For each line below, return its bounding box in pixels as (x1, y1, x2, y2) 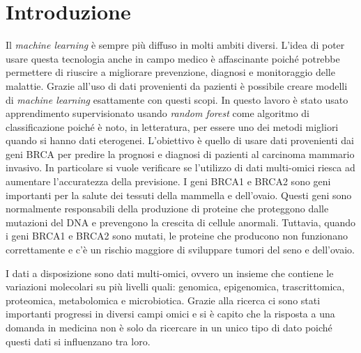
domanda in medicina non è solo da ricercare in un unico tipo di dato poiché (6, 320, 332, 334)
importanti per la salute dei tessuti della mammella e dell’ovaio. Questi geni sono (6, 187, 352, 202)
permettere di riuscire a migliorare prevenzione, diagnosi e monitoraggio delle (6, 65, 335, 79)
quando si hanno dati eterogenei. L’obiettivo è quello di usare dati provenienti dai (6, 133, 354, 148)
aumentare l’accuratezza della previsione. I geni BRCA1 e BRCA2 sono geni (6, 174, 331, 189)
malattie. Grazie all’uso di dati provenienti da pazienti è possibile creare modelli (6, 78, 348, 93)
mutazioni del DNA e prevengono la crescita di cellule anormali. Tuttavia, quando (6, 214, 356, 229)
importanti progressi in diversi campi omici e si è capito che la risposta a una (6, 306, 335, 321)
